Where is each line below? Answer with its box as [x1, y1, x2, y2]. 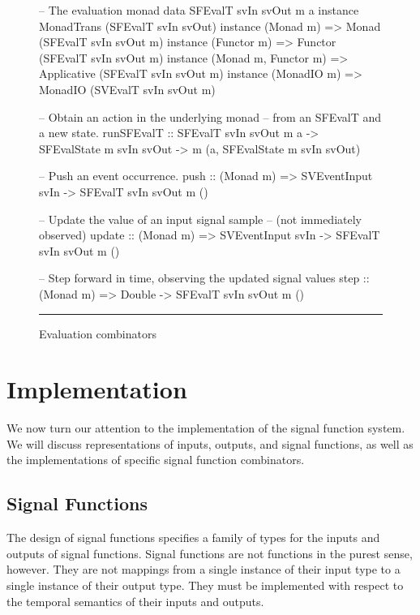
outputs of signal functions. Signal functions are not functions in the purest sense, [6, 544, 413, 561]
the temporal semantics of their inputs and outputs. [6, 592, 264, 609]
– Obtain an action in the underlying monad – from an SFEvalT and [39, 108, 382, 125]
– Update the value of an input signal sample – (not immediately [39, 210, 362, 227]
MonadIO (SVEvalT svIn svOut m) [39, 80, 216, 97]
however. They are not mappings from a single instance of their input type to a [6, 561, 401, 578]
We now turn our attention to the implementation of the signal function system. [6, 419, 405, 437]
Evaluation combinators [39, 325, 156, 342]
